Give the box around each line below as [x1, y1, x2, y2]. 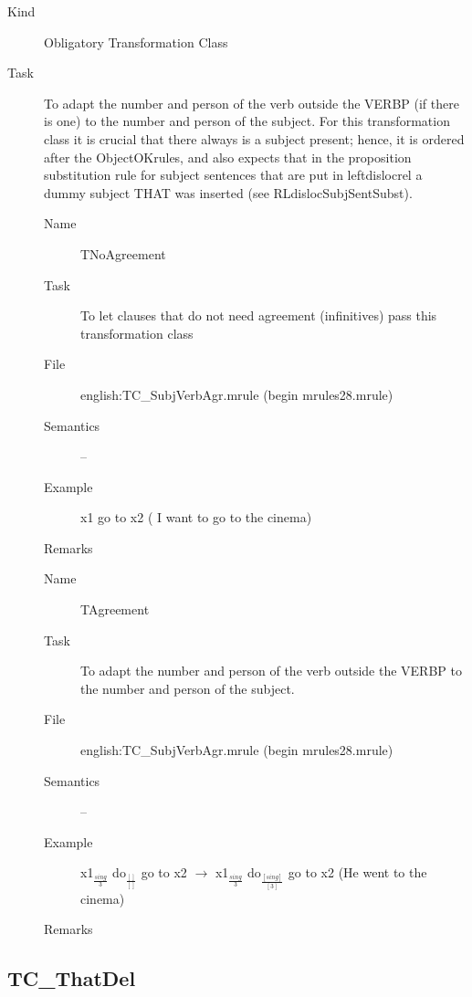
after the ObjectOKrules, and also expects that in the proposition [44, 147, 412, 166]
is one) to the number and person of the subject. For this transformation [44, 111, 450, 131]
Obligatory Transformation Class [44, 32, 228, 51]
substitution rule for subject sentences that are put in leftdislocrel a [44, 165, 423, 184]
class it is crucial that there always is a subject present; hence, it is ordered [44, 129, 465, 148]
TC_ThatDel [7, 964, 136, 992]
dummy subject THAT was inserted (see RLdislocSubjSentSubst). [44, 183, 413, 202]
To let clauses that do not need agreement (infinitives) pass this [80, 306, 437, 325]
